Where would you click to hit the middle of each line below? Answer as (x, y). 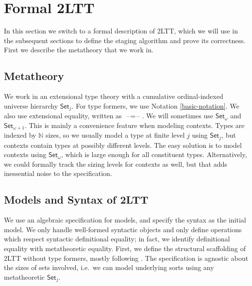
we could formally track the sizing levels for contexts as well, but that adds (116, 164)
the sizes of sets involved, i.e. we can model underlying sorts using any (109, 267)
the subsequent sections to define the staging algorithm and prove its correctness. (125, 40)
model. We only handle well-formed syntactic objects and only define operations (123, 229)
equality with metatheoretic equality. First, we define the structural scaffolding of (125, 248)
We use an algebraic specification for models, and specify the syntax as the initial (125, 220)
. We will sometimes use (177, 116)
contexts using (25, 154)
